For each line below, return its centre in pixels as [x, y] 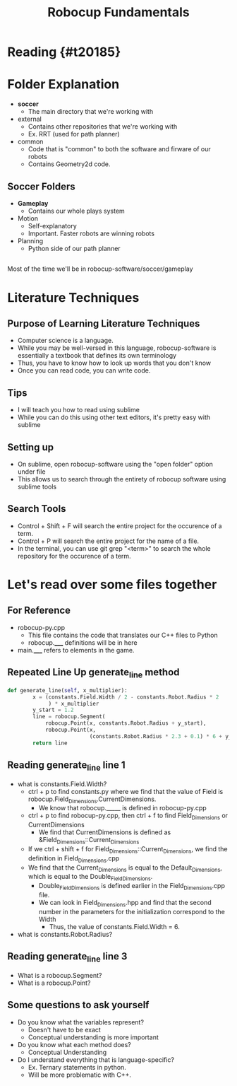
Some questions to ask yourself [78, 1005]
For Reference [39, 611]
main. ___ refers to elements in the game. [76, 650]
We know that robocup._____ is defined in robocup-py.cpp [122, 808]
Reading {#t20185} [64, 52]
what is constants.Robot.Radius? [65, 934]
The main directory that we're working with [91, 112]
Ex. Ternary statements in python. [77, 1067]
